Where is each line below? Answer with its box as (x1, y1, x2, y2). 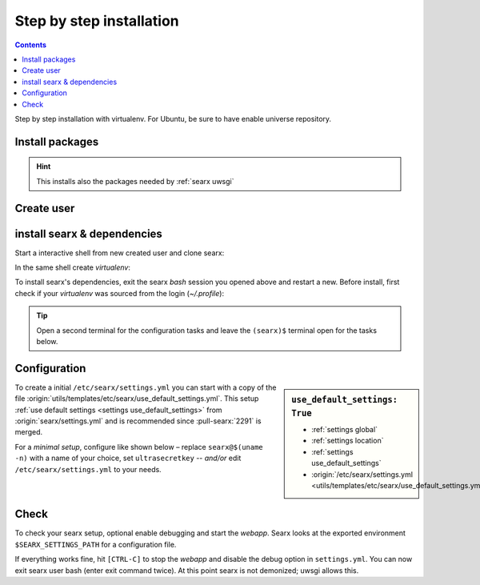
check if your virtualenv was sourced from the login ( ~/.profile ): (14, 288, 224, 298)
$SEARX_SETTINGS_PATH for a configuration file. (14, 539, 177, 549)
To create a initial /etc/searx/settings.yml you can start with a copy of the (14, 383, 277, 392)
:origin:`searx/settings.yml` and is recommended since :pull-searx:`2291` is (14, 416, 262, 426)
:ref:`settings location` (311, 436, 384, 446)
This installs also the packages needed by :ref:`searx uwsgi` (36, 176, 234, 186)
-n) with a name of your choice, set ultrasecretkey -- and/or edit (14, 453, 242, 463)
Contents (14, 40, 47, 50)
